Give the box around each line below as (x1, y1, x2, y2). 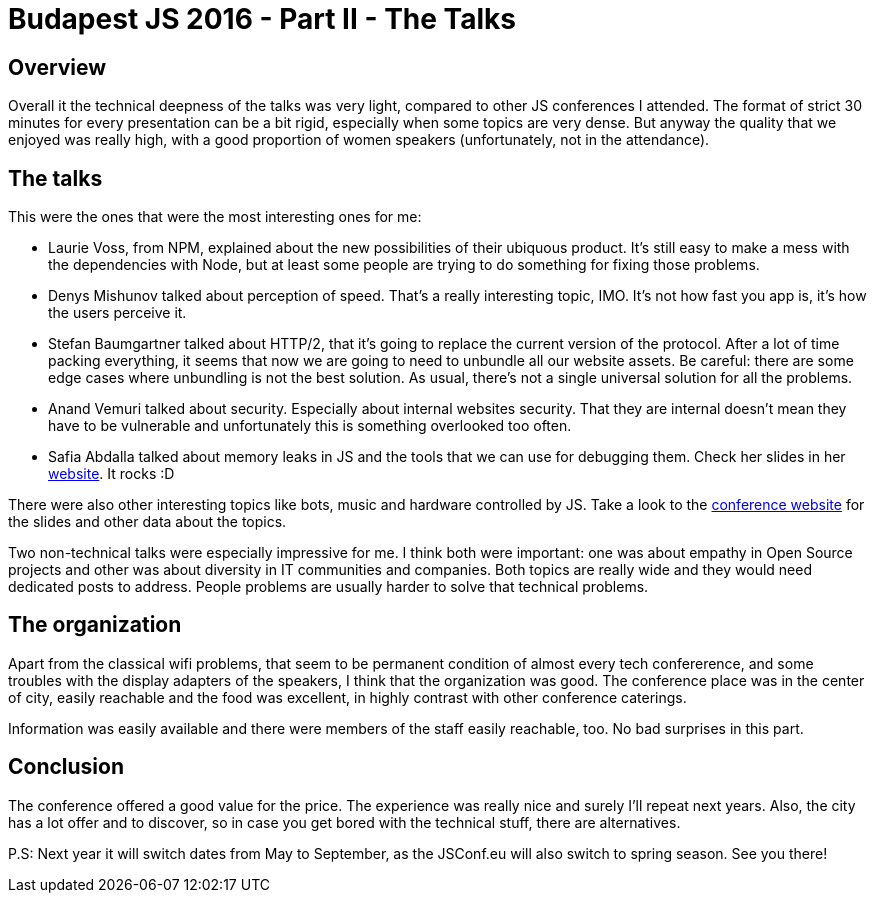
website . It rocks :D (48, 465, 175, 483)
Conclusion (8, 754, 125, 780)
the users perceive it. (48, 304, 187, 322)
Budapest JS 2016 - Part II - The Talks (8, 2, 517, 36)
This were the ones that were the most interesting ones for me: (8, 208, 422, 226)
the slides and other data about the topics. (8, 513, 287, 531)
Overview (8, 54, 107, 80)
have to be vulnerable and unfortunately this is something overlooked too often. (48, 417, 572, 435)
